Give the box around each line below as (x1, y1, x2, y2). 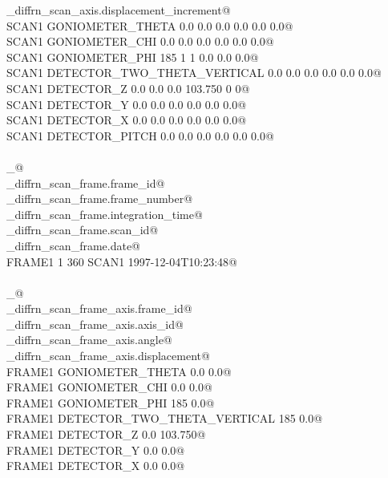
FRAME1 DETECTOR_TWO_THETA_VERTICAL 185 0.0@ (6, 410, 323, 427)
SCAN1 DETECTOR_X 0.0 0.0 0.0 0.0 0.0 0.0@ (6, 111, 247, 128)
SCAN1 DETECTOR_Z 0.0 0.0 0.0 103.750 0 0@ (6, 79, 250, 96)
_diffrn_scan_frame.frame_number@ (6, 190, 193, 207)
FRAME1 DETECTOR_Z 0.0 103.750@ (6, 426, 206, 443)
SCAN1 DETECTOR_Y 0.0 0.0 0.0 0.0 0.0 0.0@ (6, 95, 247, 112)
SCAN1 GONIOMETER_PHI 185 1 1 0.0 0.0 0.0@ (6, 48, 259, 65)
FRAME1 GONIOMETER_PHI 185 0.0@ (6, 394, 215, 411)
